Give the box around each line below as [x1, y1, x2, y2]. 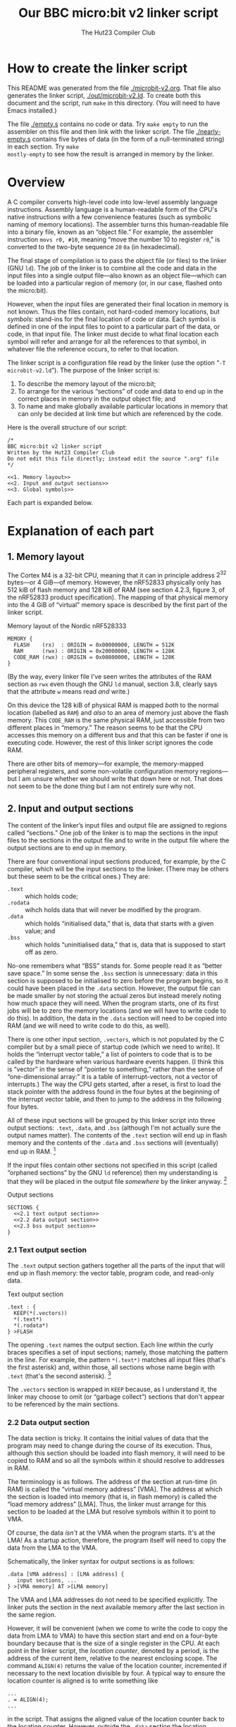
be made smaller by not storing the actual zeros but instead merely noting [7, 992, 222, 1000]
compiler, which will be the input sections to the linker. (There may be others [7, 865, 229, 873]
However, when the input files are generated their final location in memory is [7, 299, 229, 308]
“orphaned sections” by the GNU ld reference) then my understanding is [7, 1168, 218, 1177]
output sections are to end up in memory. [7, 844, 128, 852]
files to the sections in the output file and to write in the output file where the [7, 836, 230, 844]
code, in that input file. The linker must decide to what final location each [7, 330, 219, 338]
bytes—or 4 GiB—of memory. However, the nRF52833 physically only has [7, 578, 222, 587]
